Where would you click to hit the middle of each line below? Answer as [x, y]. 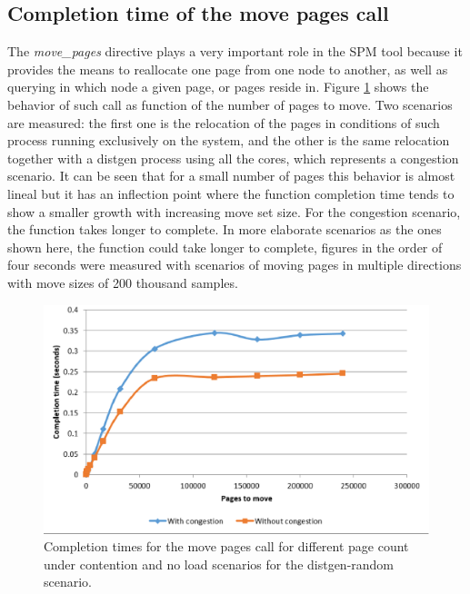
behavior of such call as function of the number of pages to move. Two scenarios [230, 104]
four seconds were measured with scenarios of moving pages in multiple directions [235, 265]
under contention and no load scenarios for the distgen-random [219, 564]
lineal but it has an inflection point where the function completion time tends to [231, 193]
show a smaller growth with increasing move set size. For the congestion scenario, [234, 211]
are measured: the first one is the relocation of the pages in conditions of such [224, 122]
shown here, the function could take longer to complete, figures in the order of [225, 247]
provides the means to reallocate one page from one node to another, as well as [228, 69]
